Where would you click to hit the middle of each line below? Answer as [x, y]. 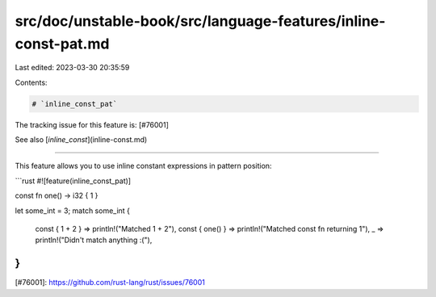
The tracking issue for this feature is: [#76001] [92, 124]
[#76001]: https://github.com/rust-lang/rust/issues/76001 [110, 282]
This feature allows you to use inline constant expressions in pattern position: [143, 166]
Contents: [31, 82]
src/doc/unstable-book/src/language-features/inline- [200, 21]
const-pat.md [62, 44]
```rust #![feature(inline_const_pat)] [73, 181]
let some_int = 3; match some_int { [73, 211]
